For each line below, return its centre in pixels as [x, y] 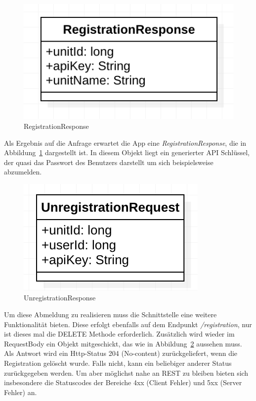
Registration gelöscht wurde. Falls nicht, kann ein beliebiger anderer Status [118, 363]
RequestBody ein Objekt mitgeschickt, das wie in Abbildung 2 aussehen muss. [123, 343]
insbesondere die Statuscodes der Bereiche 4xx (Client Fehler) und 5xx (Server [123, 382]
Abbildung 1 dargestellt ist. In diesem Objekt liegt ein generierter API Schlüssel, [127, 152]
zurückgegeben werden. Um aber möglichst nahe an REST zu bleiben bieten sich [126, 372]
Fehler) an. [21, 392]
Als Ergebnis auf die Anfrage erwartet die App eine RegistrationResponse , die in [125, 143]
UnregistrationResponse [60, 298]
